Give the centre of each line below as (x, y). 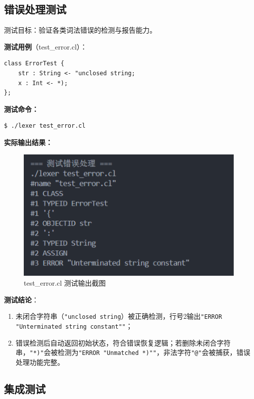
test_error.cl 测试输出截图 (65, 283)
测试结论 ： (21, 299)
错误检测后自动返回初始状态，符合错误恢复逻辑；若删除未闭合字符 (123, 342)
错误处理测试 (35, 9)
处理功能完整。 (40, 362)
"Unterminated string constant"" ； (74, 325)
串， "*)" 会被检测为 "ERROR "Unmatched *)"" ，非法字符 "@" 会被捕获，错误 (133, 352)
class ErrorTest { (34, 64)
